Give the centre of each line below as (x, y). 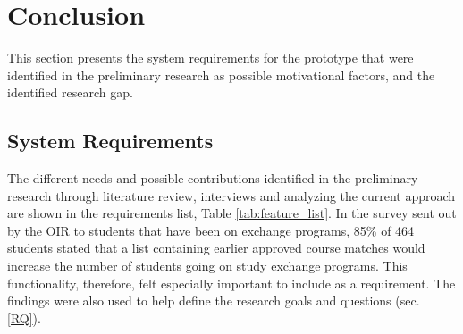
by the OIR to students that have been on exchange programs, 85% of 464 (211, 230)
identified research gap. (70, 92)
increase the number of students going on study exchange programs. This (207, 266)
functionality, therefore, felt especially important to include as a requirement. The (231, 283)
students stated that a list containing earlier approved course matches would (216, 248)
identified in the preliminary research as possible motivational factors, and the (221, 75)
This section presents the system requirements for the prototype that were (210, 58)
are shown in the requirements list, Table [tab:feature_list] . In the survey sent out (232, 213)
